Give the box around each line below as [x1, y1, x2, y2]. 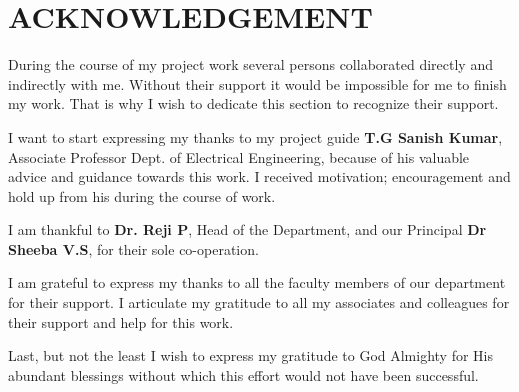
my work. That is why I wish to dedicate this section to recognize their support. [8, 93, 499, 114]
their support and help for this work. [8, 311, 234, 332]
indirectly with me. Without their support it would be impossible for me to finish [8, 73, 507, 94]
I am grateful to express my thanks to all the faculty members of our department [8, 272, 506, 293]
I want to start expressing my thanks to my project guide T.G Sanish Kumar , [8, 126, 503, 147]
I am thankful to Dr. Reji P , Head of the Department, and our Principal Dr [8, 219, 487, 240]
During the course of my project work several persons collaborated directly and [8, 54, 493, 75]
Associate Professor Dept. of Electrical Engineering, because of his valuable [8, 146, 470, 167]
